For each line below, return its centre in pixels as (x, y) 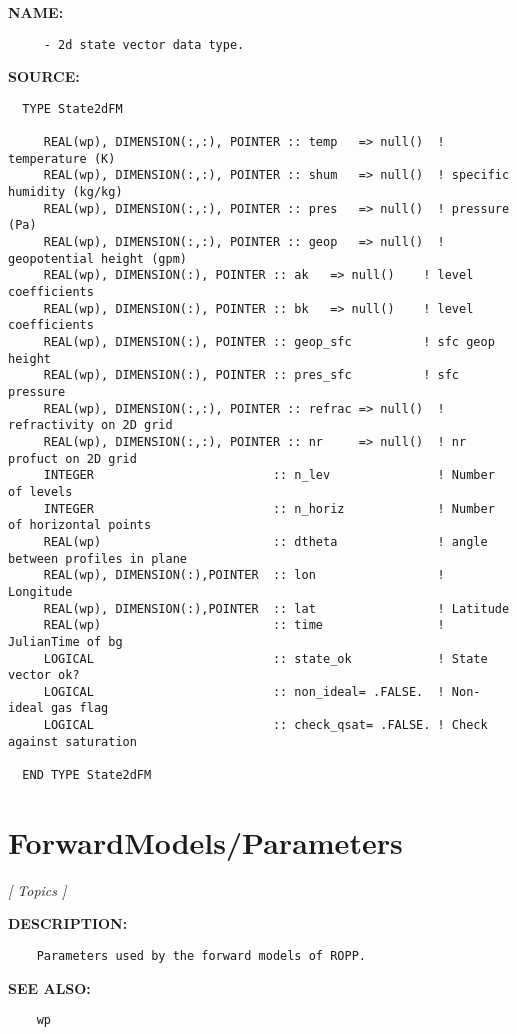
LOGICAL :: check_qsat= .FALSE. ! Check (265, 725)
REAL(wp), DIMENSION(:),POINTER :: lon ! (244, 575)
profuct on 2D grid (72, 458)
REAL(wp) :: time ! (244, 625)
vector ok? (44, 675)
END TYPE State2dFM (87, 775)
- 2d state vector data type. (144, 44)
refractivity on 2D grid (90, 425)
